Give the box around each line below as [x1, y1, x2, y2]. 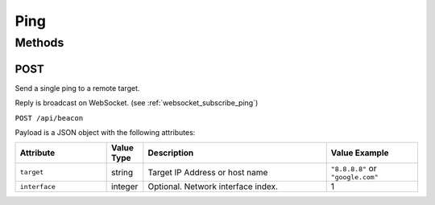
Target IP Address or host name [147, 166, 268, 178]
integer [111, 181, 139, 192]
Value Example [330, 147, 390, 158]
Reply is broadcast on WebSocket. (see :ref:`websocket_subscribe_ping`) [14, 98, 259, 108]
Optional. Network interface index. [147, 181, 278, 192]
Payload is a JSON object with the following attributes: [14, 127, 196, 137]
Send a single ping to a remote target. [14, 83, 140, 92]
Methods [14, 35, 64, 50]
